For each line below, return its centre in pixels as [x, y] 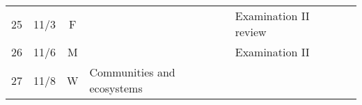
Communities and [132, 72]
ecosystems [116, 88]
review [251, 32]
